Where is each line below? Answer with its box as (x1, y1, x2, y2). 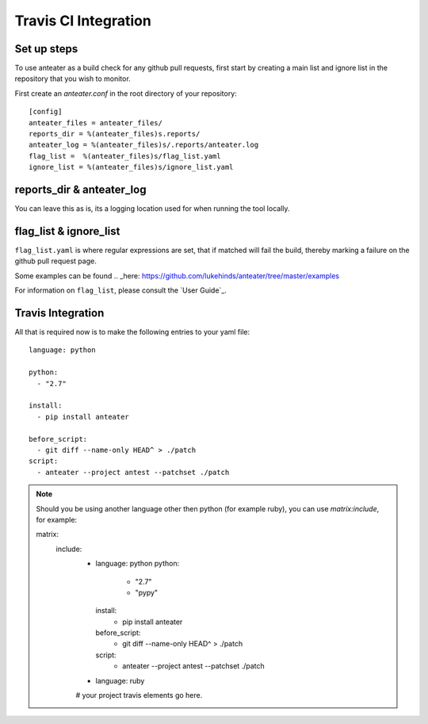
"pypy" (135, 588, 159, 597)
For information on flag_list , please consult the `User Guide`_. (14, 285, 227, 295)
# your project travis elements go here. (75, 691, 203, 700)
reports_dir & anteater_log (14, 183, 147, 196)
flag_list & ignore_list (14, 224, 120, 238)
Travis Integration (14, 306, 105, 320)
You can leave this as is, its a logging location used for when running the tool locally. (14, 204, 290, 213)
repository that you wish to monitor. (14, 74, 131, 83)
